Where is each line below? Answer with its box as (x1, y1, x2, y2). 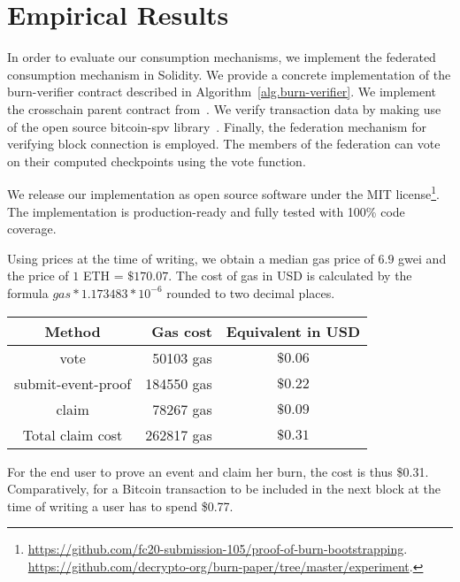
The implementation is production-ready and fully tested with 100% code (7, 202, 405, 220)
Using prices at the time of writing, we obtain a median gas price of (7, 249, 374, 267)
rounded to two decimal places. (166, 283, 335, 302)
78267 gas (152, 398, 212, 419)
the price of (7, 266, 69, 285)
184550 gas (145, 372, 212, 394)
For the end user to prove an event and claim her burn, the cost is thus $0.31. (7, 462, 429, 480)
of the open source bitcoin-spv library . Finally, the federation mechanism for (7, 117, 426, 135)
